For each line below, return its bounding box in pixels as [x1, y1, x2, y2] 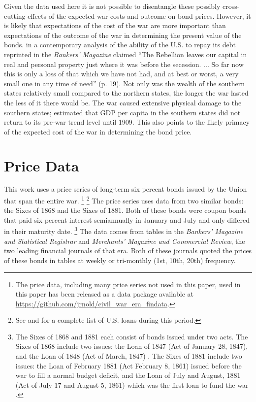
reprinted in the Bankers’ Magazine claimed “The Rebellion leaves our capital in [4, 49, 247, 59]
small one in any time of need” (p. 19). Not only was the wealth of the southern [4, 78, 245, 88]
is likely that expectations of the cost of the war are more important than [4, 20, 226, 31]
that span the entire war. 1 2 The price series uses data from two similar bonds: [4, 194, 244, 205]
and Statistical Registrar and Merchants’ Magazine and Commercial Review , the [4, 235, 245, 246]
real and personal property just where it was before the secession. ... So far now [4, 59, 244, 69]
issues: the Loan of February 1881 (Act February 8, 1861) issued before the [15, 360, 242, 370]
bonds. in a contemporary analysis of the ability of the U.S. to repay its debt [4, 39, 236, 50]
